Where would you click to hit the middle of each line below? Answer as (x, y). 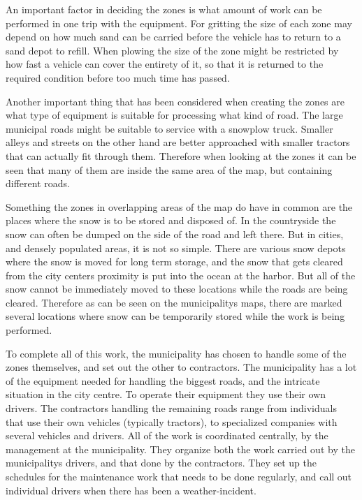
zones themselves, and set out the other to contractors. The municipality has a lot (181, 367)
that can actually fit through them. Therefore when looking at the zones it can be (181, 155)
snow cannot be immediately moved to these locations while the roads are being (177, 289)
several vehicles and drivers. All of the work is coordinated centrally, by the (167, 435)
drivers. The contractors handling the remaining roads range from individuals (171, 408)
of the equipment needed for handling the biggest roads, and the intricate (163, 380)
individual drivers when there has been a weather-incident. (131, 490)
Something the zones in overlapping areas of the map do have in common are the (179, 206)
